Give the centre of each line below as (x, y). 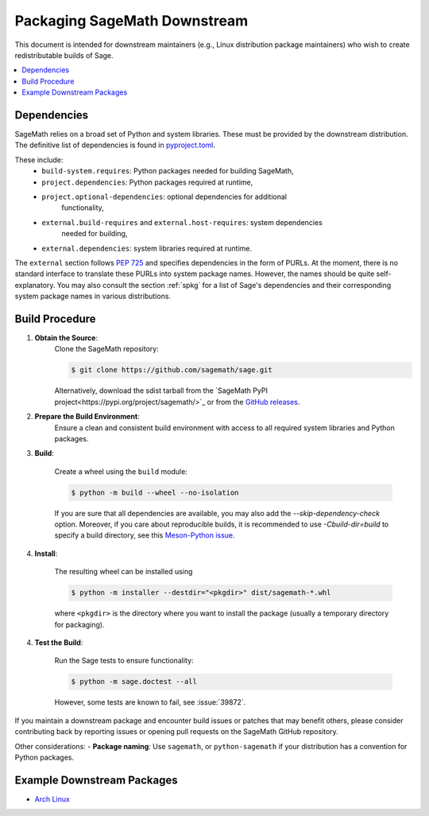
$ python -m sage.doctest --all (134, 682)
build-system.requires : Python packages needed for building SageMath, (168, 171)
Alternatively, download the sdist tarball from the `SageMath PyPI (161, 391)
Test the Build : (59, 642)
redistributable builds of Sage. (64, 55)
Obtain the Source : (66, 338)
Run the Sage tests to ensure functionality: (124, 661)
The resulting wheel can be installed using (124, 572)
